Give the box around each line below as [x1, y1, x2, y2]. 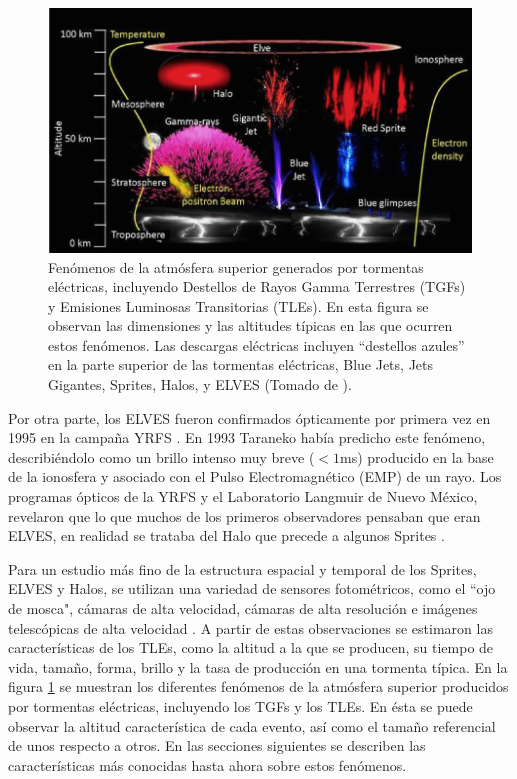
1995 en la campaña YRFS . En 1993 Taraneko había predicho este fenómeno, [8, 427, 486, 448]
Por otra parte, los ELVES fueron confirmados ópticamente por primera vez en [8, 407, 491, 428]
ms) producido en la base [340, 446, 494, 467]
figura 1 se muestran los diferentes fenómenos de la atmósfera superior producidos [8, 676, 509, 697]
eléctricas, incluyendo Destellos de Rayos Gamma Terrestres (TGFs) [48, 276, 466, 297]
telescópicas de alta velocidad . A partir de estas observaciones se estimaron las [8, 617, 493, 638]
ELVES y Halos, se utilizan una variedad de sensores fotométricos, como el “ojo [8, 578, 496, 599]
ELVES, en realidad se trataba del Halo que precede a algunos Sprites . [8, 525, 445, 546]
